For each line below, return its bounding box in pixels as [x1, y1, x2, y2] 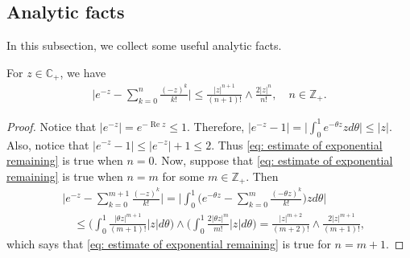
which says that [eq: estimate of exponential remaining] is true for [6, 235, 331, 252]
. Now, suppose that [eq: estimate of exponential [154, 152, 393, 169]
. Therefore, [187, 117, 245, 134]
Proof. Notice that [6, 117, 97, 134]
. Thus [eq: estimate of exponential [211, 136, 383, 153]
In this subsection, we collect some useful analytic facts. [6, 37, 282, 53]
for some [162, 167, 205, 184]
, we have [60, 63, 106, 80]
